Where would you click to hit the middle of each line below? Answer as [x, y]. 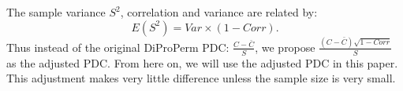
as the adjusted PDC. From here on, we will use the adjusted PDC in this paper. [202, 62]
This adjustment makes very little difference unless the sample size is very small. [201, 78]
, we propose [285, 47]
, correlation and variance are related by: [219, 12]
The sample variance [56, 12]
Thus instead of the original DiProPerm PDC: [118, 47]
